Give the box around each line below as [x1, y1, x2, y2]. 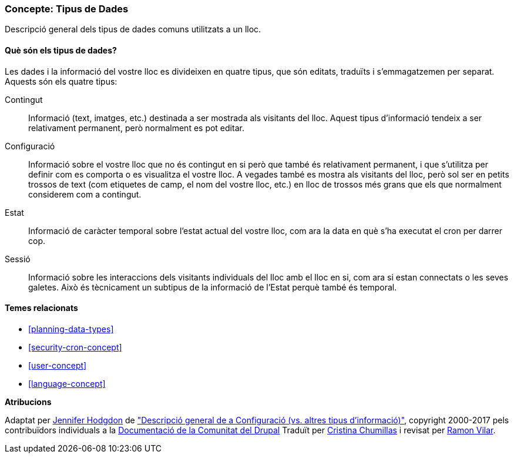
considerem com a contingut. [28, 189, 142, 199]
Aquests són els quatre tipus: [5, 76, 117, 86]
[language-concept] [28, 378, 106, 389]
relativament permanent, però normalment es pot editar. [28, 122, 244, 133]
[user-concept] [28, 360, 87, 370]
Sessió [5, 253, 31, 264]
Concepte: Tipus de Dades [5, 3, 129, 15]
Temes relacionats [5, 303, 78, 313]
